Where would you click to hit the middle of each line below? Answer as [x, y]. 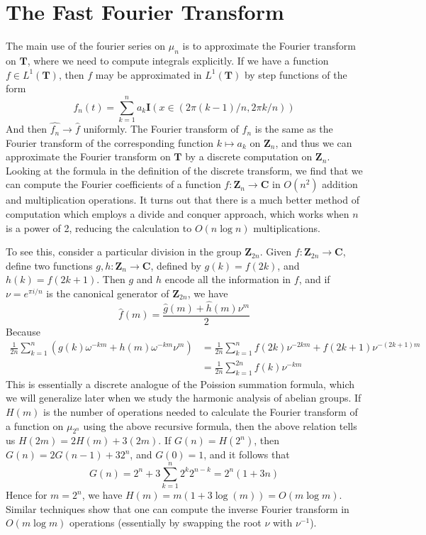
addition [340, 184]
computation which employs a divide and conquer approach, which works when [178, 214]
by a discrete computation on [249, 156]
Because [23, 331]
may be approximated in [148, 74]
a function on [35, 425]
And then [26, 129]
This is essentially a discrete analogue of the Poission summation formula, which [180, 384]
